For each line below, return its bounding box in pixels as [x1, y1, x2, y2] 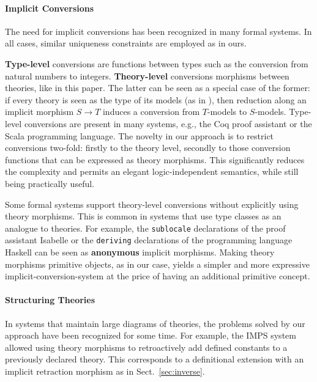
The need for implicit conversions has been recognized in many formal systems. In [5, 24, 312, 37]
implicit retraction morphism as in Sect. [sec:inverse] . [5, 364, 205, 377]
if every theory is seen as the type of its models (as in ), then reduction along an [5, 93, 307, 106]
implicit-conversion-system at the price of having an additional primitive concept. [5, 270, 310, 282]
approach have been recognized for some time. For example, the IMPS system [5, 329, 296, 342]
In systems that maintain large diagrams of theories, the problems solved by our [5, 317, 305, 329]
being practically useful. [5, 177, 94, 189]
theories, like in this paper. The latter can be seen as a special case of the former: [5, 81, 310, 94]
